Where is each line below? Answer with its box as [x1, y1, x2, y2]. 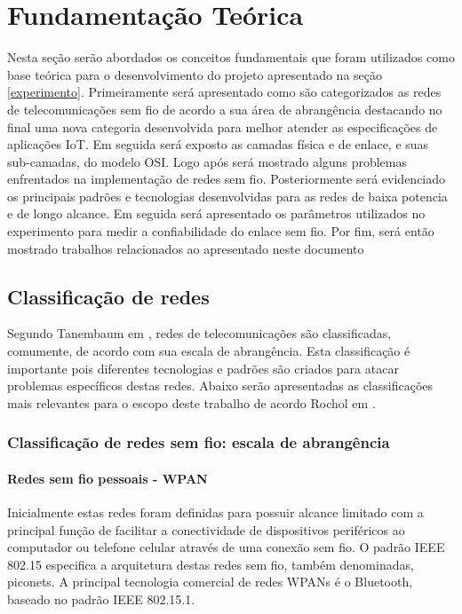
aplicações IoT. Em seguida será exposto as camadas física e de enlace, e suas [7, 135, 429, 153]
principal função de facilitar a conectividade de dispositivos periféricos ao [7, 520, 405, 539]
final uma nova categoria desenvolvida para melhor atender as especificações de [7, 117, 438, 136]
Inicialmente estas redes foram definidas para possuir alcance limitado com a [7, 503, 424, 522]
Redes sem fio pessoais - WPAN [7, 468, 208, 487]
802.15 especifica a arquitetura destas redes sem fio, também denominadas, [7, 555, 414, 573]
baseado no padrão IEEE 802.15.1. [7, 590, 195, 609]
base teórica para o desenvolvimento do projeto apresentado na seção [7, 65, 382, 83]
